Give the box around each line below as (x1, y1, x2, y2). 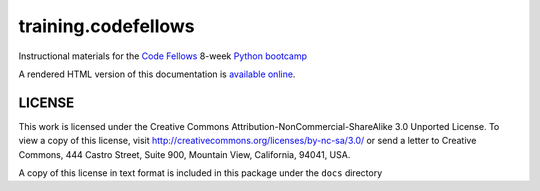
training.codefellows (18, 15, 195, 37)
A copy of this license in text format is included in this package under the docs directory (18, 167, 383, 179)
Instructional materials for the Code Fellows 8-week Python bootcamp (18, 50, 308, 62)
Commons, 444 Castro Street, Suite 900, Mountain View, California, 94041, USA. (18, 148, 351, 160)
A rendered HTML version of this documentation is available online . (18, 68, 296, 80)
